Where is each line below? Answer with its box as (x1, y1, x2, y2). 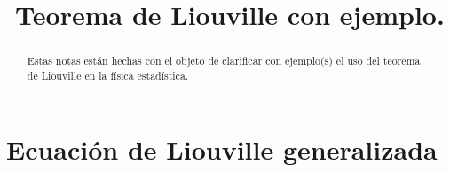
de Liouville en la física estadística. (27, 67, 189, 82)
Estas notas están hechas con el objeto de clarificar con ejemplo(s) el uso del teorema (27, 53, 421, 68)
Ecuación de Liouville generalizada (6, 131, 438, 168)
